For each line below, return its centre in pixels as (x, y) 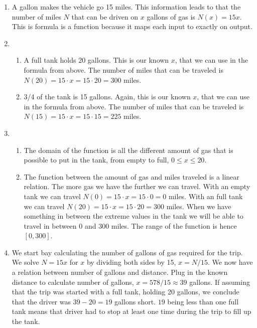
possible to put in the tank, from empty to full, (96, 160)
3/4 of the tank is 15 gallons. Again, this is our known (107, 97)
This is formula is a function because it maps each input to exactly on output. (132, 26)
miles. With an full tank (206, 196)
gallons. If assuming (220, 282)
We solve (25, 262)
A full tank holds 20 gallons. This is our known (96, 60)
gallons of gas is (171, 16)
